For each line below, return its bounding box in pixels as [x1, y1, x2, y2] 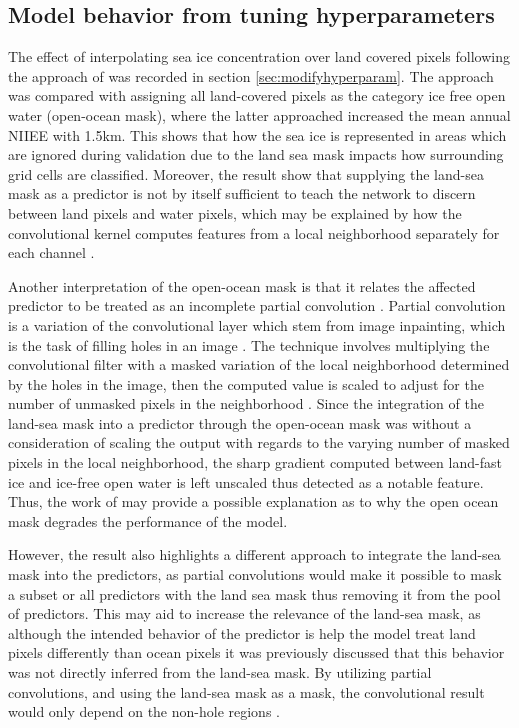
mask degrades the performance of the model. [8, 510, 288, 531]
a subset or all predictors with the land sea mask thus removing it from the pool [8, 583, 501, 604]
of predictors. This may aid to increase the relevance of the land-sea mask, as [8, 603, 481, 624]
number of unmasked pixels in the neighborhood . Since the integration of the [8, 393, 484, 414]
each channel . [8, 242, 95, 263]
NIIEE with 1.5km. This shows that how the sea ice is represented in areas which [8, 124, 507, 145]
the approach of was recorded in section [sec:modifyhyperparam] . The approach [8, 65, 494, 86]
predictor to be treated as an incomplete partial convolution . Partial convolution [8, 295, 506, 316]
